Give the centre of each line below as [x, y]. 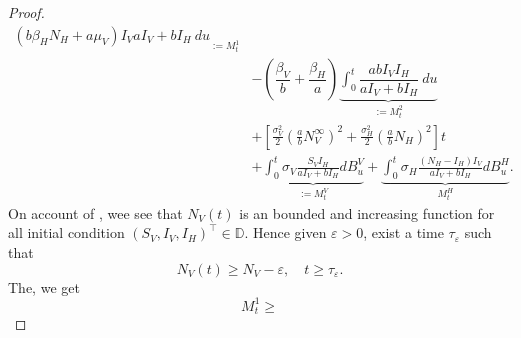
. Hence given [285, 232]
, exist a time [403, 232]
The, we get [44, 286]
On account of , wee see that [95, 212]
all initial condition [66, 232]
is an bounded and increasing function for [367, 212]
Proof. [26, 12]
